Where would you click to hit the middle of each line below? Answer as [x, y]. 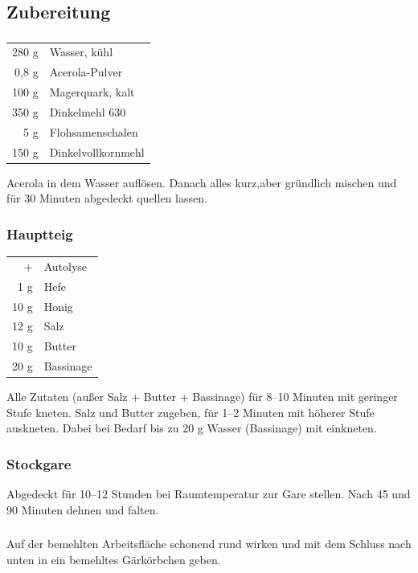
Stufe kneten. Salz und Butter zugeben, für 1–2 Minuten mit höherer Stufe [191, 412]
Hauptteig [40, 233]
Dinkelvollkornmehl [97, 151]
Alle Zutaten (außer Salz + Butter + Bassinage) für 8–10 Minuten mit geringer [202, 397]
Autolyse [66, 266]
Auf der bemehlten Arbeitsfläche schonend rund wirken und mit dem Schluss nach [209, 544]
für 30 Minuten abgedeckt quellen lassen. [107, 198]
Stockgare [39, 463]
